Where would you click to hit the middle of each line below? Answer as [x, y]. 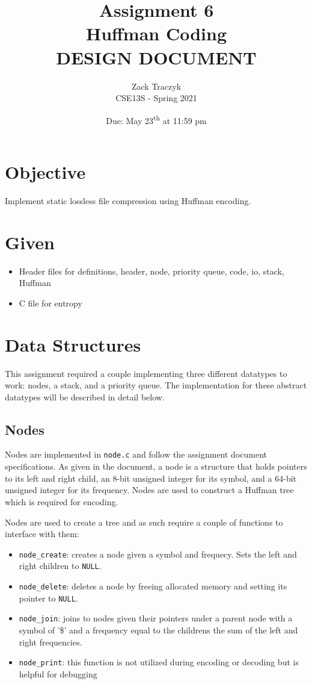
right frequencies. [50, 642]
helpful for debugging [58, 673]
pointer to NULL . [48, 598]
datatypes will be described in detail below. [85, 396]
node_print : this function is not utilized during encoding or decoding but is [159, 662]
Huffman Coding [156, 33]
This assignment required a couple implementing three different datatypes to [146, 373]
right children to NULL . [60, 566]
